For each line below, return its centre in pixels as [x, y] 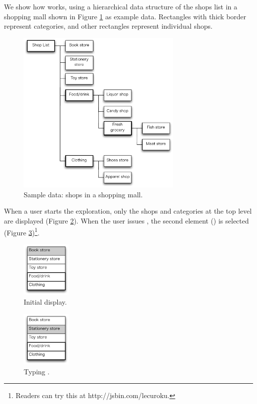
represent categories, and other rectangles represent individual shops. [108, 26]
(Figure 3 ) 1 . [22, 231]
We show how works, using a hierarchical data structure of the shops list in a [121, 6]
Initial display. [45, 301]
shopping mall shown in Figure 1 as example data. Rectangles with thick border [125, 16]
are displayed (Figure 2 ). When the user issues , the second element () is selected [127, 220]
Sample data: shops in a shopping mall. [83, 194]
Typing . [37, 371]
